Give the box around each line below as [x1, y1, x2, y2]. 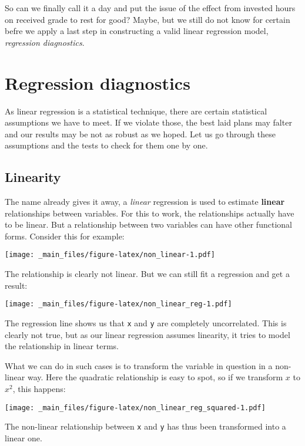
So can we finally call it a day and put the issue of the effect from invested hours [5, 2, 296, 13]
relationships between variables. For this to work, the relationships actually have [5, 207, 294, 219]
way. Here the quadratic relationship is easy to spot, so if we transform [27, 371, 283, 383]
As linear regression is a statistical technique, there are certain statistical [5, 104, 267, 117]
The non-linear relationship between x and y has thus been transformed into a [5, 420, 286, 433]
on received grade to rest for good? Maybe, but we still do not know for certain [5, 13, 290, 25]
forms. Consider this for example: [5, 229, 125, 242]
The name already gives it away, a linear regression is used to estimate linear [5, 195, 285, 208]
